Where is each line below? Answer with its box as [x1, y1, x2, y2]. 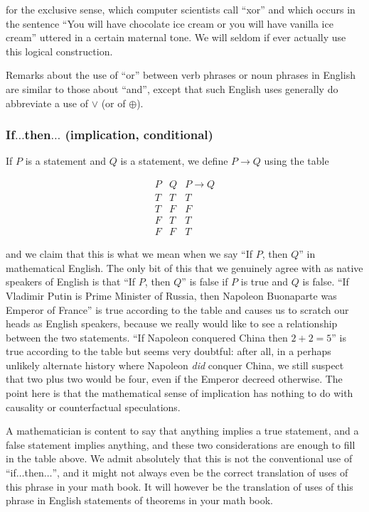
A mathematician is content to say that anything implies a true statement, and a [6, 423, 359, 438]
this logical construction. [6, 43, 113, 58]
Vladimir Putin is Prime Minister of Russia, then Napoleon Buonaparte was [6, 288, 337, 303]
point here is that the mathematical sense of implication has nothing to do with [6, 386, 353, 401]
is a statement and [25, 153, 106, 168]
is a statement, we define [120, 153, 228, 168]
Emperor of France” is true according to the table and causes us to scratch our [6, 302, 349, 317]
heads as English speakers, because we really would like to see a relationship [6, 316, 338, 331]
